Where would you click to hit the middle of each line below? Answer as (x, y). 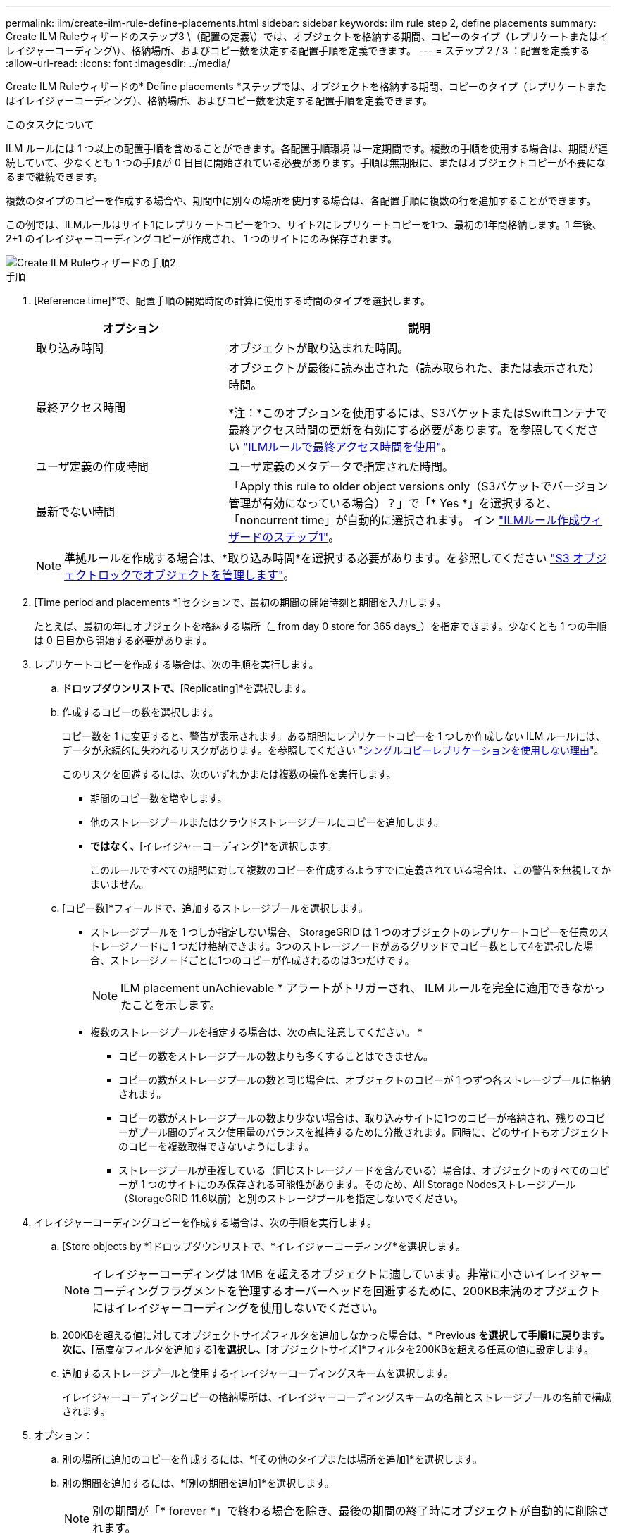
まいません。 (120, 884)
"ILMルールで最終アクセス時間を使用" (342, 447)
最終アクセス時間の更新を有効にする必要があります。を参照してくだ (408, 430)
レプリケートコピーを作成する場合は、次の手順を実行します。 (176, 664)
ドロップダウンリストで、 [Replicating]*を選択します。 (187, 688)
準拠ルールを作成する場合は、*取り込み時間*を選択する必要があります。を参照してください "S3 (317, 558)
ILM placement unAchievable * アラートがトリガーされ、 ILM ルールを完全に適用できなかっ (363, 988)
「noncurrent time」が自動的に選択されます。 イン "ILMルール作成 (404, 520)
